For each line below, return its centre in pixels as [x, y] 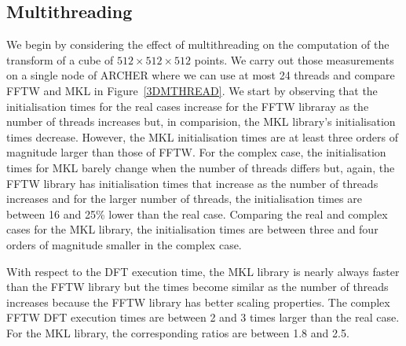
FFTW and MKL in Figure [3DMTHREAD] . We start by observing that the [192, 90]
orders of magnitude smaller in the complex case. [124, 244]
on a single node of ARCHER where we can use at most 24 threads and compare [201, 75]
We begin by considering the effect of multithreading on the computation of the [198, 44]
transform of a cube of [60, 59]
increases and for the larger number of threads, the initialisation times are [184, 199]
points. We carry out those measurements [294, 59]
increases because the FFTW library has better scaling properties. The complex [198, 302]
